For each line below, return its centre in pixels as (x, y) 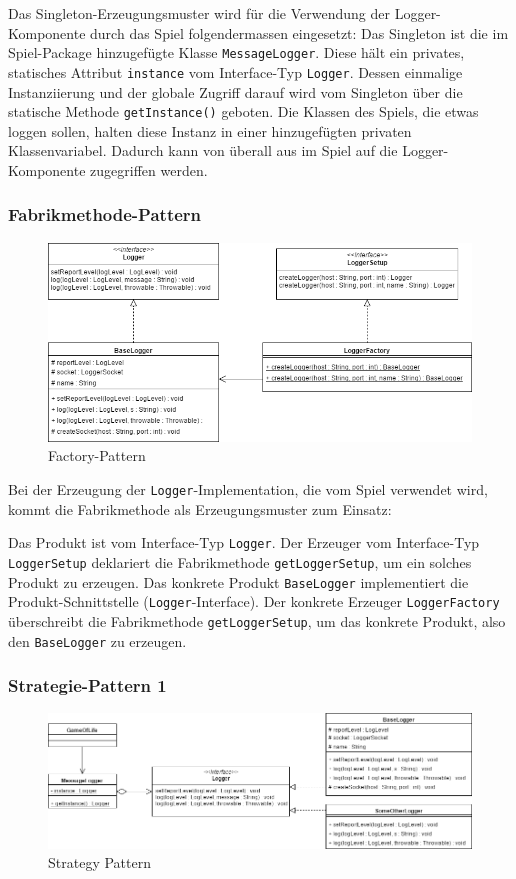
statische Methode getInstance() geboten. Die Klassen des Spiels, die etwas (243, 111)
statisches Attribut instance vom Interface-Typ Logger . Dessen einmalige (235, 71)
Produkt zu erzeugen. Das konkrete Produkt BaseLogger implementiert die (238, 581)
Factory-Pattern (97, 455)
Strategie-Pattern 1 (87, 685)
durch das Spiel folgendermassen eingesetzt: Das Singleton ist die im (299, 32)
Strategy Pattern (99, 862)
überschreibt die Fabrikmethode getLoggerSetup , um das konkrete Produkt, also (257, 620)
